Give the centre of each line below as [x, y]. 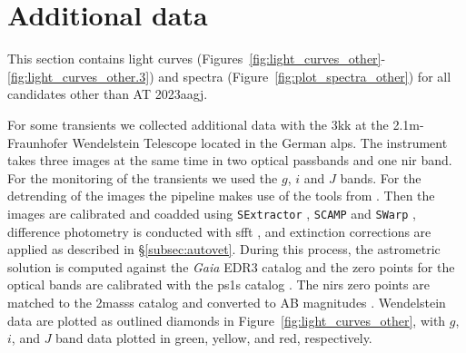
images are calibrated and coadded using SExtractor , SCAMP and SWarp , [212, 213]
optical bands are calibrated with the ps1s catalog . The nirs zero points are [218, 284]
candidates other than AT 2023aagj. [108, 94]
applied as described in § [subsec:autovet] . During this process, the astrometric [224, 249]
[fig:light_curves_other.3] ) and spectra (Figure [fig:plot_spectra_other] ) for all [229, 76]
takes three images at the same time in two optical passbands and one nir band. [230, 160]
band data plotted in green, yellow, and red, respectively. [214, 338]
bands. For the [381, 177]
